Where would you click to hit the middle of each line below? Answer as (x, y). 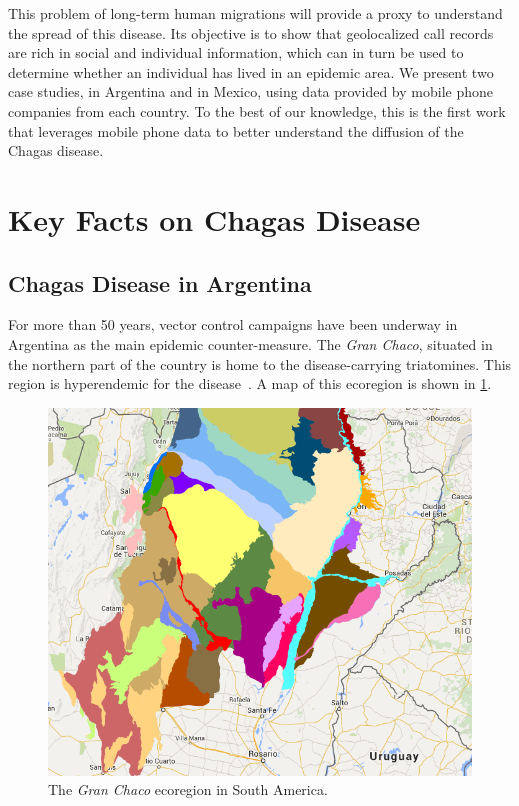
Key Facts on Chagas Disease (214, 218)
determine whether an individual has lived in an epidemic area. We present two (251, 71)
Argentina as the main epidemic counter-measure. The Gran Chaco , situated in (250, 343)
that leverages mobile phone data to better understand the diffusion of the (236, 130)
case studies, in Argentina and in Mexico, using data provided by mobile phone (250, 91)
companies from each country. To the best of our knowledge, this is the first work (257, 110)
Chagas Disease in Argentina (160, 282)
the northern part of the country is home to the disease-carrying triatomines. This (260, 363)
